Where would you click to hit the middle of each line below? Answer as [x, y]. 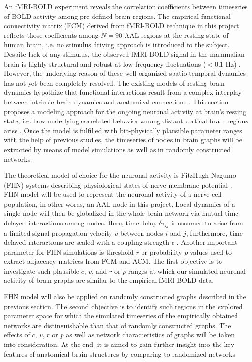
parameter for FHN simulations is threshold [69, 251]
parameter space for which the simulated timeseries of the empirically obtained [121, 316]
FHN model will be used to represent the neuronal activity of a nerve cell [113, 194]
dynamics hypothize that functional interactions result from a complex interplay [123, 92]
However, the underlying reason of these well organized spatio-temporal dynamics [125, 73]
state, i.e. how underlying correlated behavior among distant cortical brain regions [126, 121]
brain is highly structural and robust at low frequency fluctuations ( [105, 63]
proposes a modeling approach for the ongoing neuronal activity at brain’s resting [125, 111]
